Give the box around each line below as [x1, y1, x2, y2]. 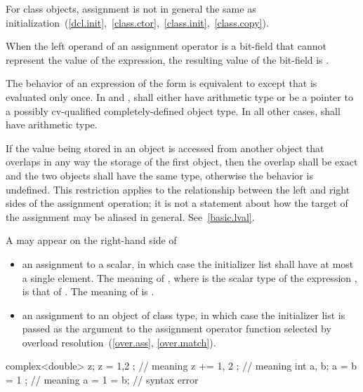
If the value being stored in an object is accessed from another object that [6, 140, 324, 155]
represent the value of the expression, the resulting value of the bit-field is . [6, 52, 329, 67]
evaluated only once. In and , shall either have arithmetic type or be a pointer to [6, 89, 353, 104]
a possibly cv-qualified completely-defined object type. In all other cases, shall [6, 103, 341, 118]
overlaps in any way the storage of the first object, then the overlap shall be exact [6, 154, 358, 169]
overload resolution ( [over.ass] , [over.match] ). [22, 334, 216, 349]
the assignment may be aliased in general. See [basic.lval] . [6, 209, 255, 224]
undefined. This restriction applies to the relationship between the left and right [6, 182, 350, 196]
